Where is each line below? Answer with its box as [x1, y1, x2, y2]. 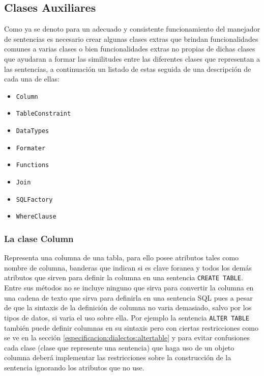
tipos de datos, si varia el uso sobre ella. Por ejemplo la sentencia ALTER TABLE [4, 312, 249, 323]
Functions [16, 162, 49, 169]
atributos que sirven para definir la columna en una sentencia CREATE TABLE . [4, 272, 243, 283]
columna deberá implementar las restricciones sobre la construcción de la [4, 352, 231, 363]
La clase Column [4, 232, 74, 245]
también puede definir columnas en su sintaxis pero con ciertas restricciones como [4, 322, 259, 333]
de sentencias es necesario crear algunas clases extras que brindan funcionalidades [4, 33, 258, 44]
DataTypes [16, 127, 49, 135]
